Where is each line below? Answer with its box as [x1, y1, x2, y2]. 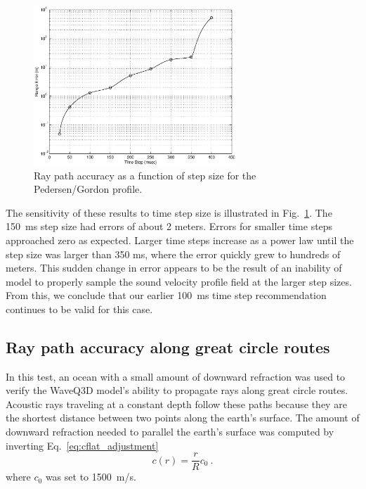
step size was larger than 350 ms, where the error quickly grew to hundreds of [6, 246, 341, 261]
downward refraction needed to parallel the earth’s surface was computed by [6, 424, 334, 439]
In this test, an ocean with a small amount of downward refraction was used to [6, 369, 346, 383]
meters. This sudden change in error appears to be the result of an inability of [6, 260, 342, 275]
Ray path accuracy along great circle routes [6, 336, 330, 357]
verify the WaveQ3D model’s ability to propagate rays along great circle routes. [6, 383, 348, 398]
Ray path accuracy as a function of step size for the [34, 167, 256, 182]
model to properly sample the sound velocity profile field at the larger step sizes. [6, 274, 352, 288]
